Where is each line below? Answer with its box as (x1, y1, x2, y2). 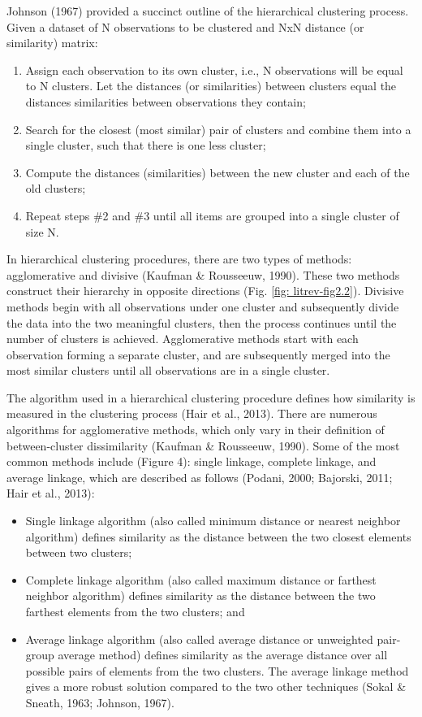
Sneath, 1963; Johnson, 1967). (25, 693, 174, 710)
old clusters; (25, 180, 86, 197)
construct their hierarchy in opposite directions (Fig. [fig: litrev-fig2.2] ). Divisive (6, 282, 404, 299)
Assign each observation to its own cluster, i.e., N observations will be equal (25, 61, 403, 78)
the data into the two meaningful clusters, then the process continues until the (6, 314, 397, 331)
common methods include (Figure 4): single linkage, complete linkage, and (6, 453, 377, 470)
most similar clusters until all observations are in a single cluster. (6, 362, 330, 379)
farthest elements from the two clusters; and (25, 603, 245, 619)
